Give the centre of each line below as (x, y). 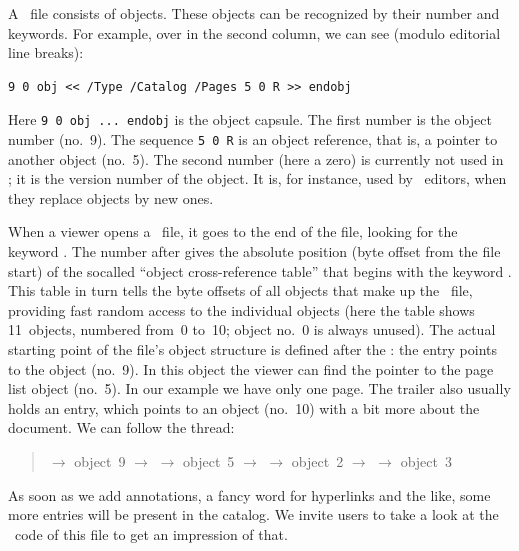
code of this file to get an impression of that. (151, 533)
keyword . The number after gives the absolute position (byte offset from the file (254, 251)
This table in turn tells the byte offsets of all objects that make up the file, (240, 290)
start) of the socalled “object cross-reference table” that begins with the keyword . (260, 270)
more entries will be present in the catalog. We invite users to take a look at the (253, 514)
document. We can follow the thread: (121, 427)
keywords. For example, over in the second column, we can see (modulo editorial (254, 32)
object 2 (317, 461)
